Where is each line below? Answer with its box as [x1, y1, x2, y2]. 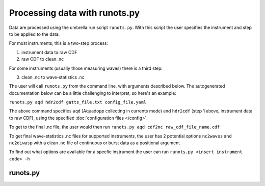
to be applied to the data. [9, 31, 60, 37]
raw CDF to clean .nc [21, 56, 64, 62]
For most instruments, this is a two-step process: [9, 40, 108, 46]
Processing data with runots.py [9, 7, 140, 18]
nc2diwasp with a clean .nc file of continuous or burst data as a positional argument [9, 140, 180, 146]
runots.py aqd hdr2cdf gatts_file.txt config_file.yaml [9, 100, 147, 105]
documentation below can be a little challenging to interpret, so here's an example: [9, 90, 177, 96]
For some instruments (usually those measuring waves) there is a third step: [9, 65, 163, 71]
